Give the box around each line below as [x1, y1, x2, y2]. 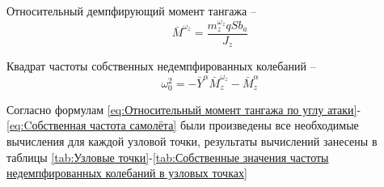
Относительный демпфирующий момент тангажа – [6, 2, 256, 19]
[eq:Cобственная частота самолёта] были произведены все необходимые [6, 117, 359, 134]
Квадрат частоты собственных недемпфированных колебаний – [6, 57, 316, 74]
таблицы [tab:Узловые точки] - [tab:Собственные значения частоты [6, 148, 329, 165]
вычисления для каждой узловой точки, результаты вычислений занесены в [6, 132, 378, 149]
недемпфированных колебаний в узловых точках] [6, 164, 247, 181]
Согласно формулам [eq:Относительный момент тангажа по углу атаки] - [6, 100, 361, 117]
